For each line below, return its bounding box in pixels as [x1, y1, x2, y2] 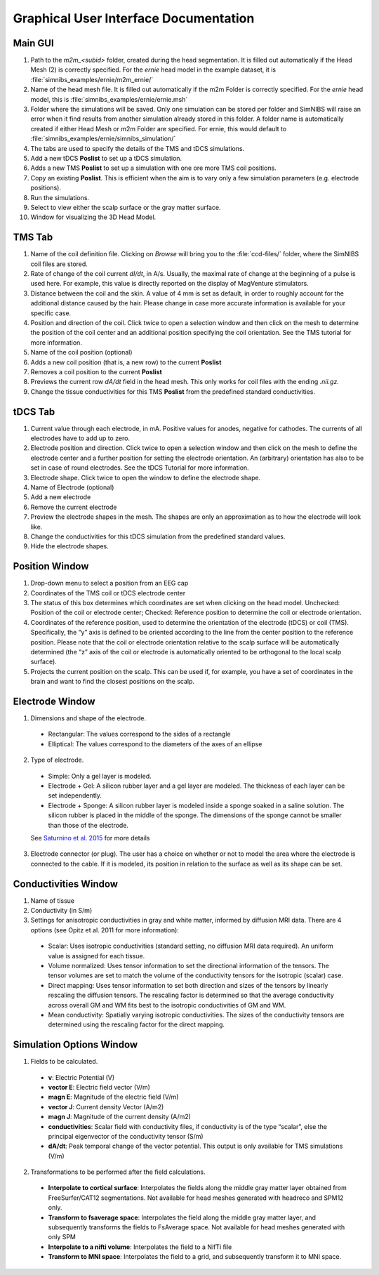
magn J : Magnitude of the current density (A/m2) [48, 1113, 191, 1121]
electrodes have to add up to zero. [30, 434, 130, 442]
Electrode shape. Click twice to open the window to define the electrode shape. [30, 473, 261, 482]
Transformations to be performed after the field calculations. [30, 1168, 206, 1176]
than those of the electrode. [48, 821, 129, 829]
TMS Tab [13, 232, 53, 244]
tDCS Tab [13, 406, 55, 418]
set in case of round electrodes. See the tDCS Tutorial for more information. [30, 463, 249, 472]
